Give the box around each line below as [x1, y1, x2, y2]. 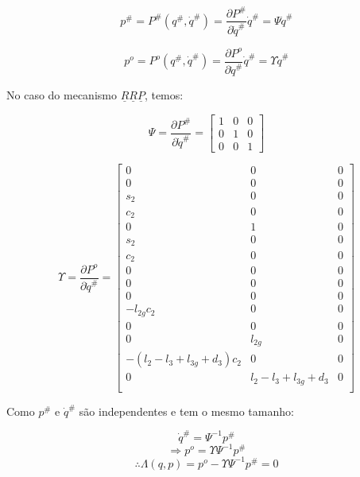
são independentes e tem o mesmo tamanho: [79, 402, 294, 419]
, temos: [144, 87, 184, 103]
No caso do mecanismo [6, 87, 117, 103]
